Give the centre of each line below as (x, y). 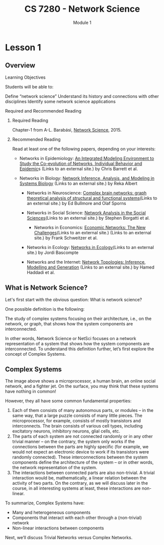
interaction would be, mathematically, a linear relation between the (79, 478)
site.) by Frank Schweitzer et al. (66, 238)
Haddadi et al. (41, 272)
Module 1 (82, 23)
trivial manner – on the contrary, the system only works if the (73, 442)
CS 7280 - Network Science (82, 9)
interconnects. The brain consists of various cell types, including (77, 426)
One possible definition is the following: (45, 309)
